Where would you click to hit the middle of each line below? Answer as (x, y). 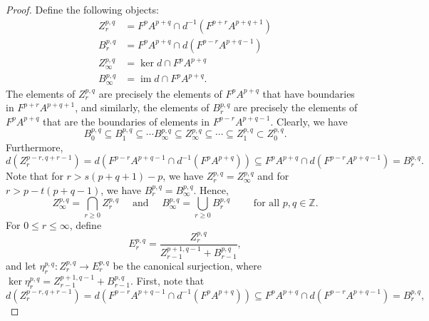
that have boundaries (309, 93)
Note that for (35, 176)
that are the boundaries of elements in (126, 121)
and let (21, 265)
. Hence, (211, 189)
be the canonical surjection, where (187, 265)
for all (267, 204)
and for (273, 176)
